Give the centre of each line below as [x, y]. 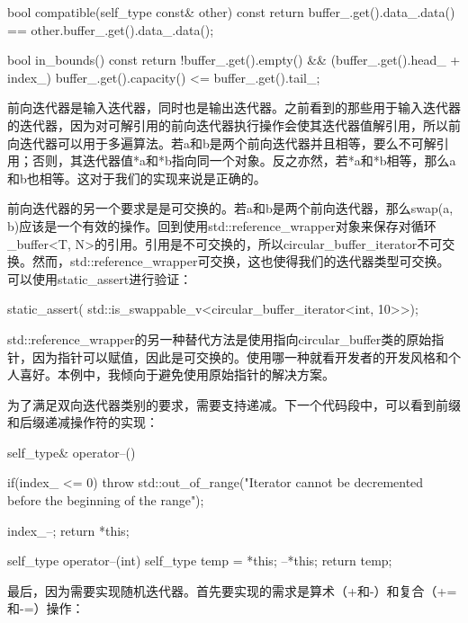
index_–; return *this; [68, 530]
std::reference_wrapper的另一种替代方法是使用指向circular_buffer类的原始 [220, 338]
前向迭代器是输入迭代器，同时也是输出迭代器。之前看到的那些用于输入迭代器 [234, 107]
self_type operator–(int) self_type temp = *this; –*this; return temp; [200, 561]
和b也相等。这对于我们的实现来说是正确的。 [137, 178]
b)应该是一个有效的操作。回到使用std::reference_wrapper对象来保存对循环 [222, 225]
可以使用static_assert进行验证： [100, 278]
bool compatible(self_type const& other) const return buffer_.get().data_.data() [231, 12]
